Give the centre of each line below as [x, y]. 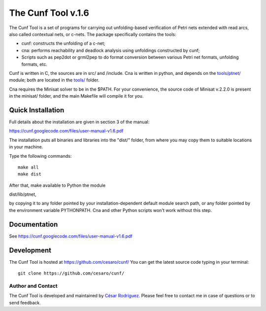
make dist [30, 174]
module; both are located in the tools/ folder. [54, 80]
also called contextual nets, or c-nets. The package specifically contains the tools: [93, 34]
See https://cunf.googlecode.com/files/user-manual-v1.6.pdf [71, 236]
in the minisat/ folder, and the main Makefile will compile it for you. [76, 96]
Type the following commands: [40, 156]
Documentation [33, 224]
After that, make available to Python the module [57, 185]
